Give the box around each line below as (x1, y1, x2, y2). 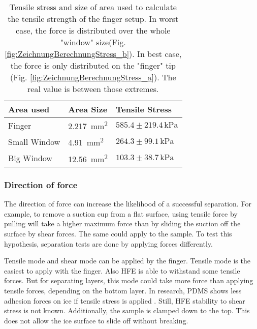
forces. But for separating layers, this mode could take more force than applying (4, 275, 253, 286)
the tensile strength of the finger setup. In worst (8, 13, 179, 24)
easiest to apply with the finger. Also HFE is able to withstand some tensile (4, 265, 240, 276)
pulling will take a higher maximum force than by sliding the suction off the (4, 218, 241, 229)
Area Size (68, 103, 108, 115)
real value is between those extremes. (27, 83, 159, 95)
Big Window (8, 152, 52, 164)
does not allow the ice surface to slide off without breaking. (4, 315, 188, 325)
